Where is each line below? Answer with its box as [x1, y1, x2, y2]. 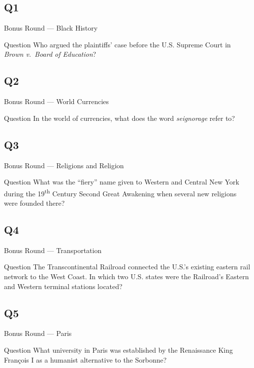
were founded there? [4, 198, 65, 208]
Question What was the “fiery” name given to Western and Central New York [4, 177, 239, 187]
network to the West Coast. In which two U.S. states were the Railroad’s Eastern [4, 271, 249, 281]
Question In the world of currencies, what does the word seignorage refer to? [4, 112, 235, 123]
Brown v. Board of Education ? [4, 49, 96, 59]
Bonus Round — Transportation [4, 245, 102, 255]
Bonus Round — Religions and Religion [4, 160, 124, 170]
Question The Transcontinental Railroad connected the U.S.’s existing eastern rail [4, 261, 251, 272]
